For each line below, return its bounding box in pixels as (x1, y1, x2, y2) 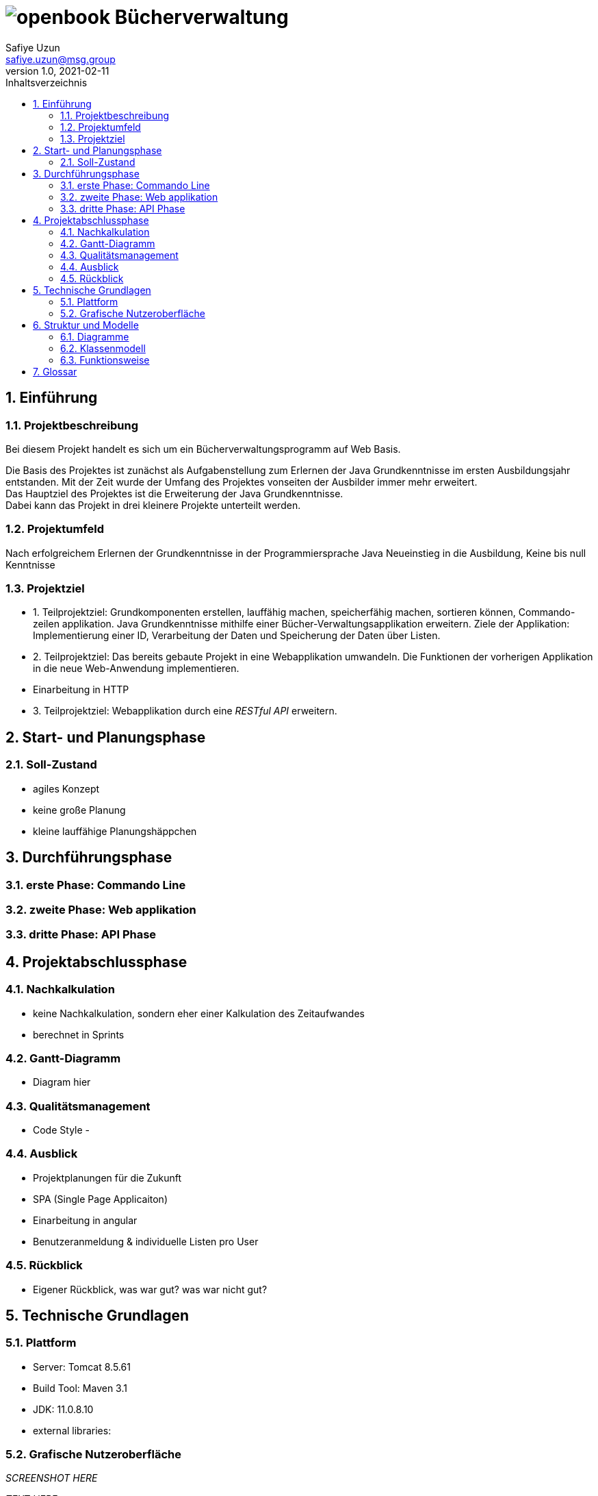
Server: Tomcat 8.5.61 (33, 1360, 131, 1373)
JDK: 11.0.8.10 (33, 1403, 94, 1415)
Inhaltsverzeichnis (5, 76, 88, 88)
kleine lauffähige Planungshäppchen (33, 825, 197, 837)
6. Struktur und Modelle (33, 319, 139, 331)
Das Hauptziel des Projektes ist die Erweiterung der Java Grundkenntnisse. (5, 487, 343, 499)
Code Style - (33, 1124, 90, 1136)
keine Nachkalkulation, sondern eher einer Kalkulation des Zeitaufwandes (33, 1007, 365, 1019)
